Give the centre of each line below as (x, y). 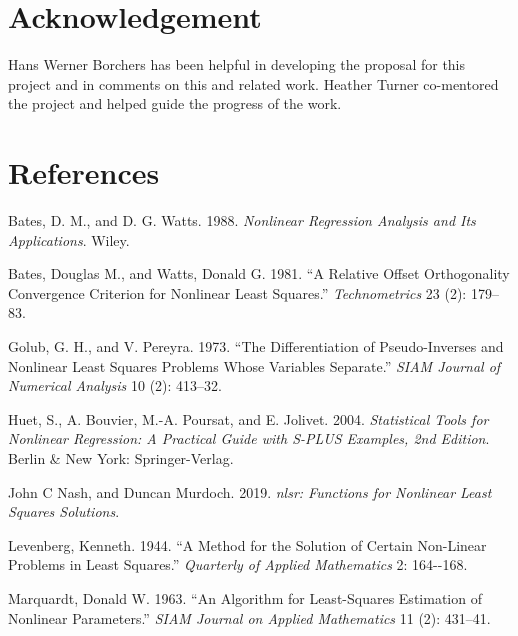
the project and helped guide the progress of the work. (175, 103)
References (84, 172)
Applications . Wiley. (69, 239)
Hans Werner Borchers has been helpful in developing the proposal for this (237, 64)
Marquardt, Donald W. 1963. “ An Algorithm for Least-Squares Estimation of (245, 597)
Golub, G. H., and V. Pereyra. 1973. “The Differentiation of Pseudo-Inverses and (256, 346)
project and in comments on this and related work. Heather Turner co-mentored (253, 83)
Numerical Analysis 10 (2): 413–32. (115, 385)
